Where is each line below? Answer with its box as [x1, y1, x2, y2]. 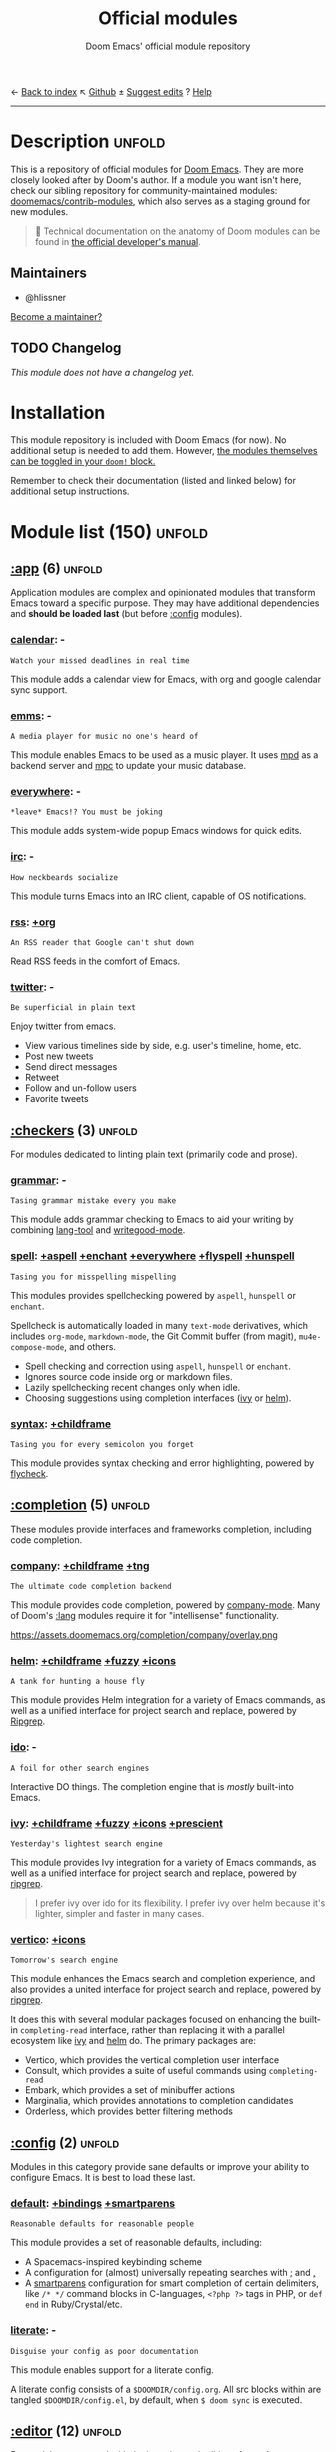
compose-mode [10, 1342, 65, 1352]
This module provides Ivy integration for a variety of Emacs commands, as [10, 1856, 317, 1868]
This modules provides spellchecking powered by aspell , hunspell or [10, 1289, 297, 1301]
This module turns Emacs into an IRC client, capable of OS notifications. [10, 890, 307, 902]
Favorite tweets [24, 1093, 89, 1105]
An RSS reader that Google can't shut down [10, 937, 195, 947]
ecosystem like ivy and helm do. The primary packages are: [10, 2035, 257, 2047]
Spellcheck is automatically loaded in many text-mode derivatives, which [10, 1319, 308, 1331]
